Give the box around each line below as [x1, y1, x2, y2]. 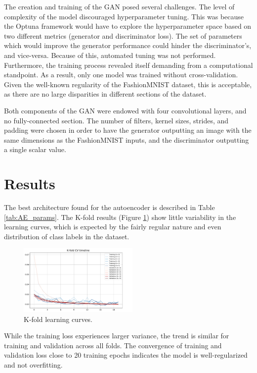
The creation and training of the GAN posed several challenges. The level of [4, 1, 235, 11]
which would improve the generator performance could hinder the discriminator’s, [4, 40, 252, 51]
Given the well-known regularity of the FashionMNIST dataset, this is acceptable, [4, 79, 252, 89]
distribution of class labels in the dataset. [4, 231, 129, 241]
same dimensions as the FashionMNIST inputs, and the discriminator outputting [4, 134, 249, 145]
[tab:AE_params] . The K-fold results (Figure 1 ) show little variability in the [4, 212, 236, 222]
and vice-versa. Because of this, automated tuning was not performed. [4, 50, 216, 60]
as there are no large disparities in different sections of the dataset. [4, 89, 207, 99]
